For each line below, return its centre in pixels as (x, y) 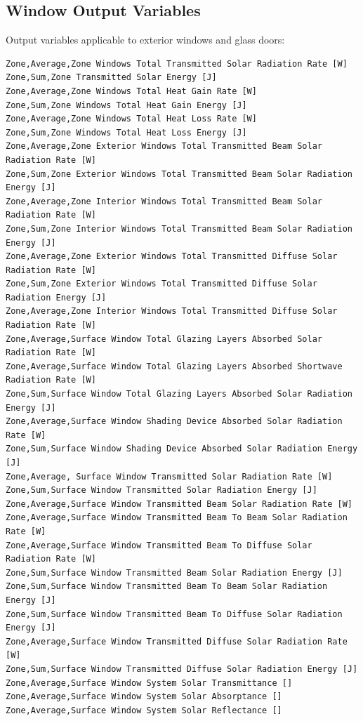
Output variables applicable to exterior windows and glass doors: (145, 40)
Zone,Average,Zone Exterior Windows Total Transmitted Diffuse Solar (172, 257)
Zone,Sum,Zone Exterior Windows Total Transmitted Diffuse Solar (161, 284)
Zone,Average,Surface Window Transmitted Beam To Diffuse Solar (159, 545)
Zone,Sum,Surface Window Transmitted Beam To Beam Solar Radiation (167, 587)
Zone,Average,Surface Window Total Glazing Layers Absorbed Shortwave (174, 366)
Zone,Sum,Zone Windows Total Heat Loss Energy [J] (126, 132)
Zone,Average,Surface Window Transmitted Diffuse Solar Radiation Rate (177, 641)
